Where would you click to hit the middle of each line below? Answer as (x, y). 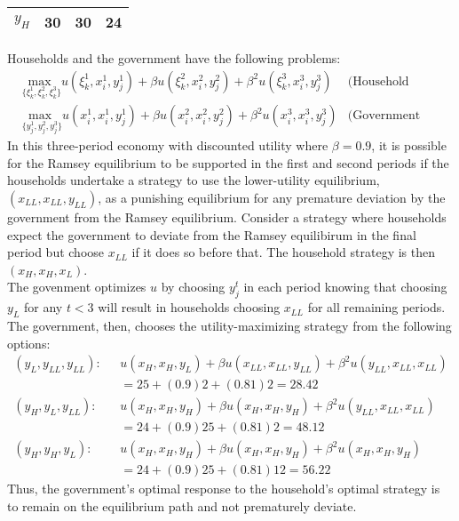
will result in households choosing (189, 307)
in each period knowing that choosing (345, 287)
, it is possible (409, 145)
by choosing (193, 287)
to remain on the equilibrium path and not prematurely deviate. (182, 505)
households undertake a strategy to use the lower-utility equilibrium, (194, 180)
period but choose (56, 252)
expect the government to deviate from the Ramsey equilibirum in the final (212, 234)
